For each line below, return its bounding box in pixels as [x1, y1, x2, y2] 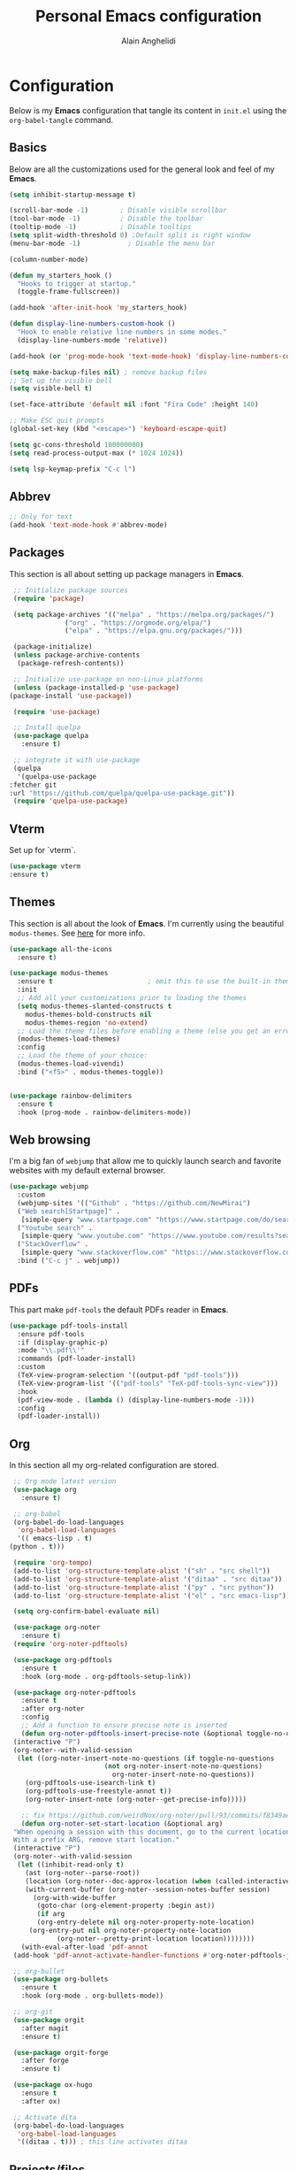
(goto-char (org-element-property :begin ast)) [36, 1901, 216, 1911]
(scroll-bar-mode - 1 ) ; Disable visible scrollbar [9, 206, 227, 215]
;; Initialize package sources [12, 586, 128, 595]
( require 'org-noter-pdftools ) [12, 1640, 128, 1649]
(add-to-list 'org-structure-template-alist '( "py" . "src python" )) [12, 1582, 275, 1592]
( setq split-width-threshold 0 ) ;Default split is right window [9, 231, 251, 240]
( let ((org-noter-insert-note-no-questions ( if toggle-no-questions [17, 1754, 275, 1763]
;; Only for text [9, 512, 73, 521]
